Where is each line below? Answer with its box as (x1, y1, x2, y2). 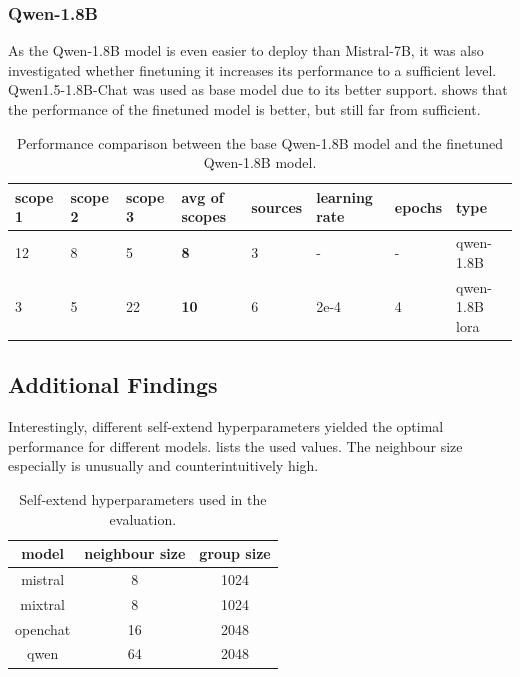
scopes (181, 206, 227, 227)
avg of (181, 186, 224, 207)
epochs (394, 196, 443, 217)
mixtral (20, 593, 65, 614)
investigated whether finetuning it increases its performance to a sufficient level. (8, 59, 497, 80)
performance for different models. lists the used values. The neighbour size (8, 435, 463, 456)
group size (199, 543, 271, 564)
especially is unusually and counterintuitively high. (8, 455, 319, 476)
